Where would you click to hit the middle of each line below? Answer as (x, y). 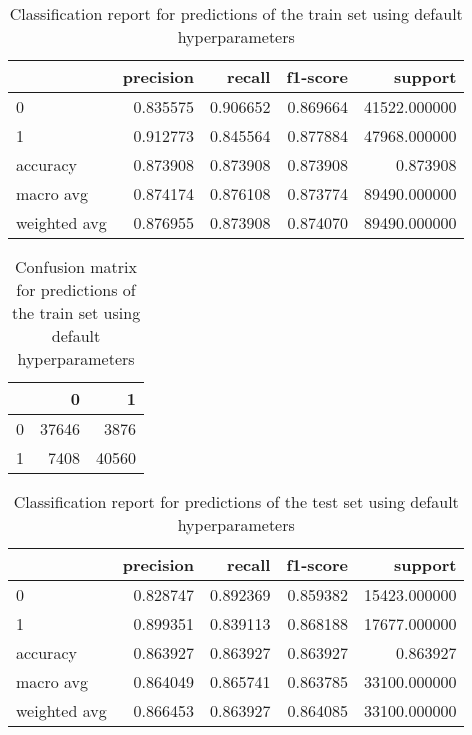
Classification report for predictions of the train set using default (236, 13)
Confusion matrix (76, 266)
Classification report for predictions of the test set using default (236, 501)
